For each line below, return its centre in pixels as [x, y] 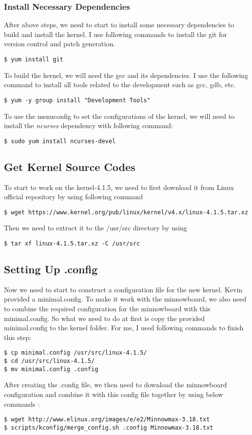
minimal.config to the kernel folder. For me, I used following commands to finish [124, 328]
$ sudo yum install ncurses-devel [60, 141]
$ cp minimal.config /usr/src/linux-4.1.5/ [76, 353]
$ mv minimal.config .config [51, 369]
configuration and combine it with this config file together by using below [114, 394]
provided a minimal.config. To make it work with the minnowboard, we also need [125, 299]
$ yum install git [34, 59]
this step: [18, 337]
